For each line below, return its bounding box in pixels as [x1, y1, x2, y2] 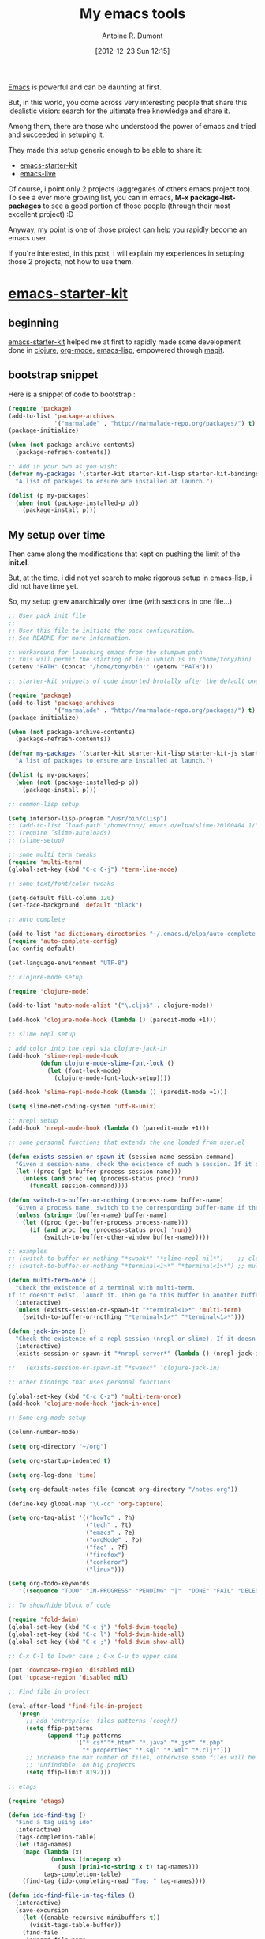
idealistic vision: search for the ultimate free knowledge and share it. [8, 106, 230, 116]
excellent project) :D [8, 209, 74, 218]
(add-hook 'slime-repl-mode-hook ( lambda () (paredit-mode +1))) [8, 1089, 227, 1096]
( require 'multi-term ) [8, 858, 83, 866]
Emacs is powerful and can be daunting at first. [8, 82, 162, 92]
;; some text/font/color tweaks [8, 880, 114, 888]
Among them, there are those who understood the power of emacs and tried [8, 121, 256, 131]
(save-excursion [15, 1907, 69, 1914]
